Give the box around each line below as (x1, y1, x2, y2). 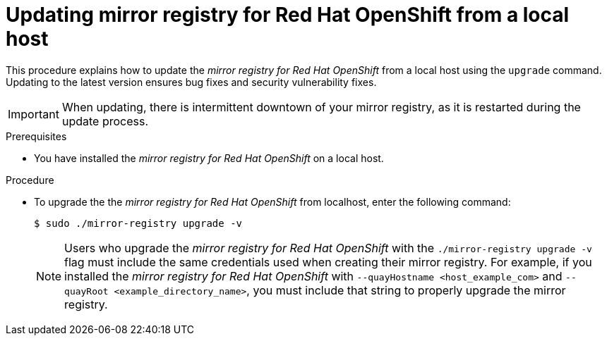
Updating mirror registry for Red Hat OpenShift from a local (6, 3, 570, 27)
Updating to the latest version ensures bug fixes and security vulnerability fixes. (6, 75, 377, 88)
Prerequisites (6, 130, 67, 142)
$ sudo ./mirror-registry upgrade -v (34, 217, 243, 229)
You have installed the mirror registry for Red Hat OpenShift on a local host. (34, 151, 384, 164)
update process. (61, 113, 149, 128)
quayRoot (64, 285, 109, 297)
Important (8, 106, 59, 121)
